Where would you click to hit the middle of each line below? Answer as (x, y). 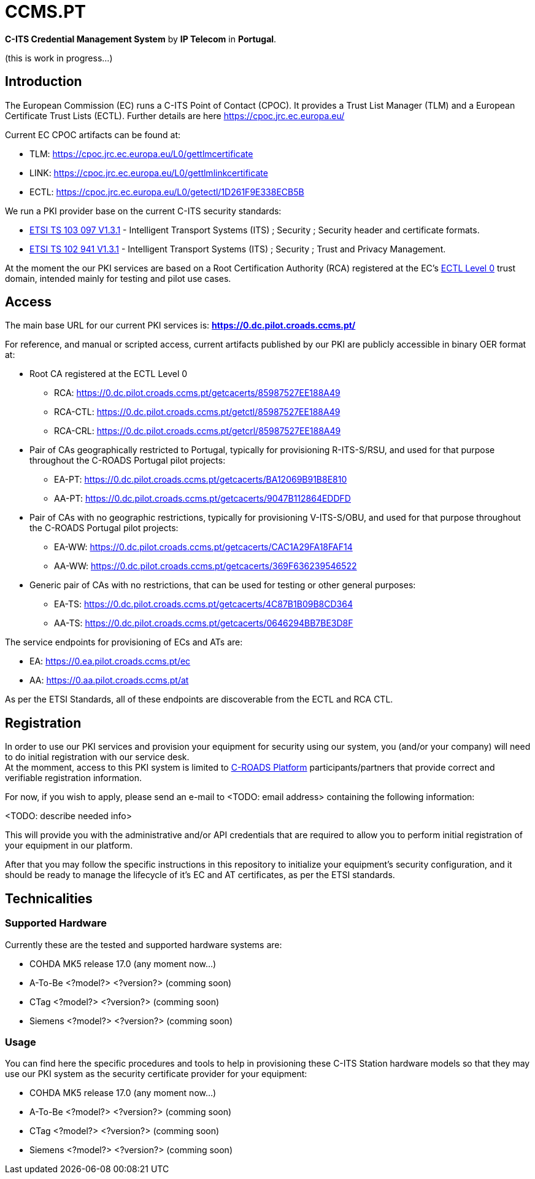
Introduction (44, 82)
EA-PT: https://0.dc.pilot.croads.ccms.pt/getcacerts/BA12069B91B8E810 (201, 480)
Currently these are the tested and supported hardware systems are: (144, 944)
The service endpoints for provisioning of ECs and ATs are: (124, 642)
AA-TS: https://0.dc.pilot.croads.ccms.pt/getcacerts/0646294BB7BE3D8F (204, 623)
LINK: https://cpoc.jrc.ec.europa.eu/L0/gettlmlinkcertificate (149, 173)
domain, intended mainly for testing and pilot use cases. (118, 278)
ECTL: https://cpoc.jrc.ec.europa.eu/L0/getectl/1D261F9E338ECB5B (167, 192)
